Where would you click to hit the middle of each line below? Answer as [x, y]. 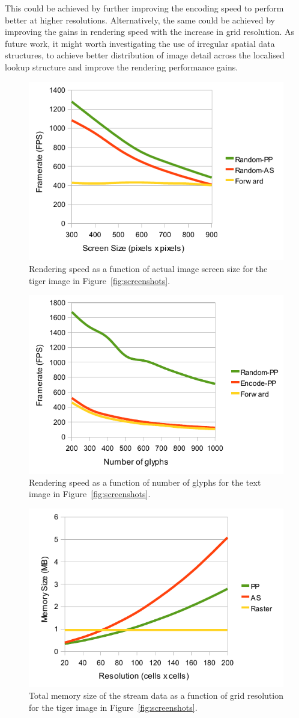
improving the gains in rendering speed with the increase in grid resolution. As [150, 32]
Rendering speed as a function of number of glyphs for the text [145, 482]
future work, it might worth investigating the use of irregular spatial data [140, 43]
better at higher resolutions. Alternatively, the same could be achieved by [140, 20]
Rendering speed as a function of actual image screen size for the [148, 268]
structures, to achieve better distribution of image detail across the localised [145, 55]
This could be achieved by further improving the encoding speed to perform [144, 8]
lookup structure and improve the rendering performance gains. [122, 67]
